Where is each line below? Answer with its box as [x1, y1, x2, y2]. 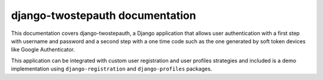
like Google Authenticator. [11, 46, 75, 53]
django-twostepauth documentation [11, 9, 197, 22]
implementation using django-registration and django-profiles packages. [11, 65, 212, 72]
